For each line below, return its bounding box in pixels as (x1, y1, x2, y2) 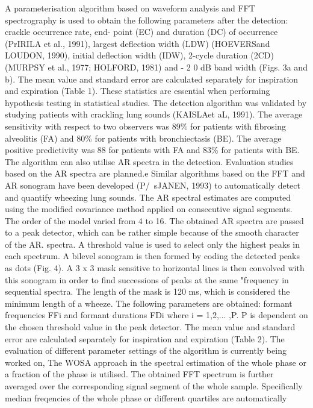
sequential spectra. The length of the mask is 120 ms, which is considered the (5, 285, 290, 298)
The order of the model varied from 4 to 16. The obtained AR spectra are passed (5, 214, 304, 227)
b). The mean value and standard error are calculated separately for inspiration (5, 72, 299, 85)
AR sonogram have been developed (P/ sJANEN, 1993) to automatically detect (5, 178, 300, 191)
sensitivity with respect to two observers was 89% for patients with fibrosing (5, 119, 287, 132)
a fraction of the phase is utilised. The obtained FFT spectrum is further (5, 368, 274, 380)
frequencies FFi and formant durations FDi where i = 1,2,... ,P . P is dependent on (5, 309, 308, 321)
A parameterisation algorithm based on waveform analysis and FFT (5, 2, 255, 14)
